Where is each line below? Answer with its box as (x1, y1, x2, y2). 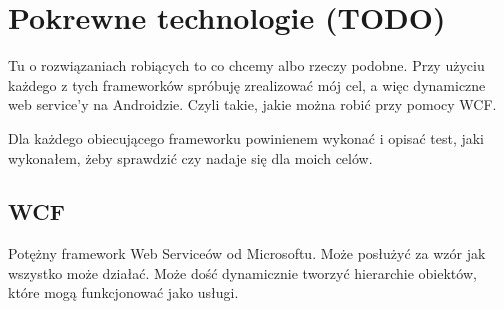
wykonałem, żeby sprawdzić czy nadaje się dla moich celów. (8, 147, 373, 168)
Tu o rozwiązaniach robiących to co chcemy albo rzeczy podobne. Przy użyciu (8, 55, 485, 76)
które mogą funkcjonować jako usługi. (8, 282, 239, 303)
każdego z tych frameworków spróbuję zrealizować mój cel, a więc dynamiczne (8, 74, 486, 95)
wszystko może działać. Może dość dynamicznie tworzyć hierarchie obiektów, (8, 262, 477, 283)
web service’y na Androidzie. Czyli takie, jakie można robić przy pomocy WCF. (8, 94, 497, 115)
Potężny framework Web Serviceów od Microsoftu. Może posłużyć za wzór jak (8, 243, 486, 264)
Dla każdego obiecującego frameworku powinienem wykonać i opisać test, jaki (8, 127, 485, 148)
